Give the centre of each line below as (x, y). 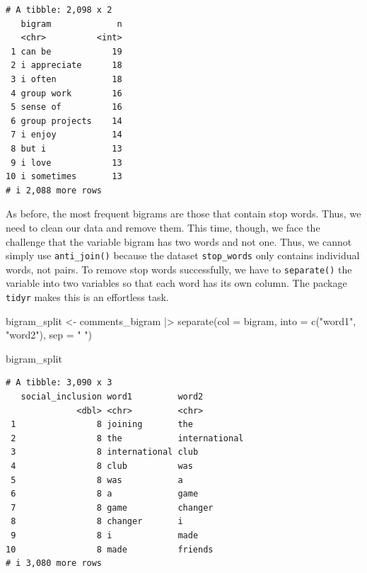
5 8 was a (97, 480)
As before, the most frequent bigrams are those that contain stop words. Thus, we (183, 214)
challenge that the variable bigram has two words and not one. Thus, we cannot (179, 241)
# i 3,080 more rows (54, 563)
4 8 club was (102, 466)
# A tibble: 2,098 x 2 (59, 10)
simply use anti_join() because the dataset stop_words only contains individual (183, 255)
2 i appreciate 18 (66, 66)
